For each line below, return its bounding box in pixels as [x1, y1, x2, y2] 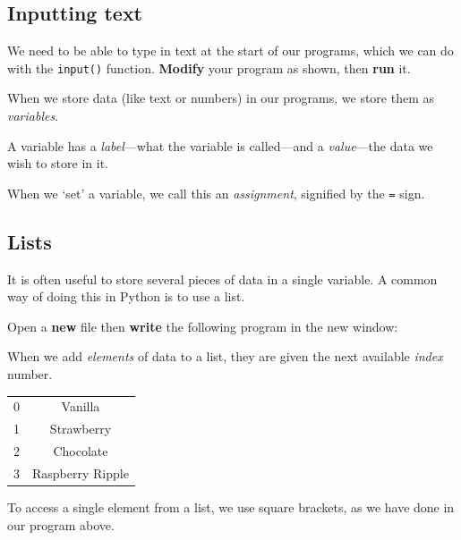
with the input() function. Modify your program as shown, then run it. [7, 58, 411, 77]
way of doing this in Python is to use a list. [7, 287, 245, 306]
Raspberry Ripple [32, 463, 129, 482]
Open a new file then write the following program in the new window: [7, 316, 398, 335]
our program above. [7, 515, 115, 534]
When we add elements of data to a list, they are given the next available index [7, 347, 443, 366]
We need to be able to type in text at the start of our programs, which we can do [7, 41, 454, 60]
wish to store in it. [7, 154, 108, 173]
